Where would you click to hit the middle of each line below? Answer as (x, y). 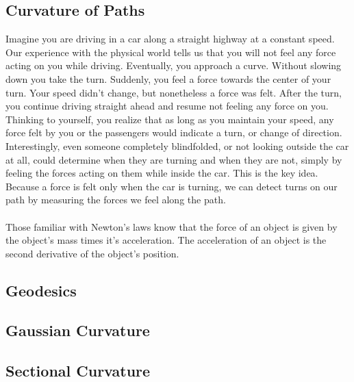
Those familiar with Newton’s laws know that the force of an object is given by (172, 226)
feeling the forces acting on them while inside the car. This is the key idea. (162, 173)
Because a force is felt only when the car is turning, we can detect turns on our (172, 186)
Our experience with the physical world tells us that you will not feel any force (171, 52)
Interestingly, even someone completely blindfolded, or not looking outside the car (177, 145)
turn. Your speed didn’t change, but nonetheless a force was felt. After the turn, (174, 92)
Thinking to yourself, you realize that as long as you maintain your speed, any (170, 119)
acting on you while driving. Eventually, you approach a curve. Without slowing (174, 65)
